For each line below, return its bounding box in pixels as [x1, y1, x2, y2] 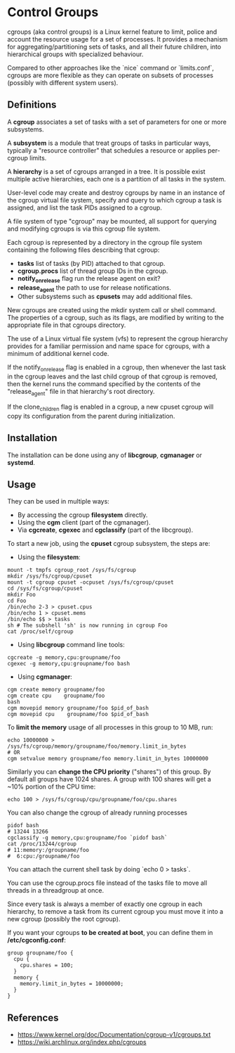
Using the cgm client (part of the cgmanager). [17, 518, 151, 527]
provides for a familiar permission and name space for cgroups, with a [7, 342, 210, 350]
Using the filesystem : [17, 553, 81, 561]
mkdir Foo [7, 592, 36, 599]
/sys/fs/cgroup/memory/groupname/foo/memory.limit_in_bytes [7, 743, 187, 750]
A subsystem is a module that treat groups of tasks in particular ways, [7, 139, 211, 147]
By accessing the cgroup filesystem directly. [17, 511, 148, 519]
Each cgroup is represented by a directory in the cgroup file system [7, 238, 203, 246]
